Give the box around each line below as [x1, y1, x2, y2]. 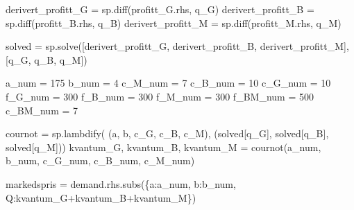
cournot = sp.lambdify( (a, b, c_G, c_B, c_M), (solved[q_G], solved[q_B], [6, 126, 329, 141]
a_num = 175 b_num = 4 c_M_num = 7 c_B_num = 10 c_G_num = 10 [6, 76, 331, 90]
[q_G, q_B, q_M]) [6, 52, 87, 67]
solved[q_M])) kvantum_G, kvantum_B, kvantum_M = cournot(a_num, [6, 139, 321, 154]
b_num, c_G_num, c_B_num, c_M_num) [6, 153, 195, 168]
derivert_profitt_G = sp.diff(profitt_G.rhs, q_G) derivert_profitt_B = [6, 2, 314, 16]
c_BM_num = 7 [6, 103, 78, 117]
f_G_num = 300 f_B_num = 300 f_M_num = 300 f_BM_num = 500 [6, 89, 314, 103]
